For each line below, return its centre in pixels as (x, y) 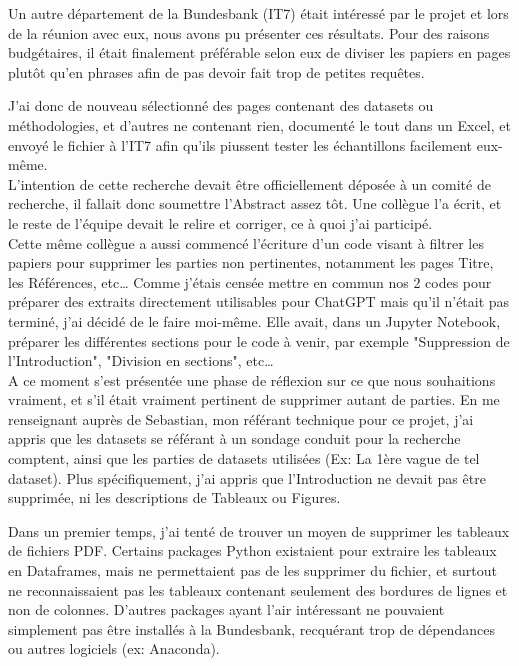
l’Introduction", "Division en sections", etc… (141, 360)
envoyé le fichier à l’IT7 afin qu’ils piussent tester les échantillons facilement (240, 144)
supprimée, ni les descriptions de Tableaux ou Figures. (174, 497)
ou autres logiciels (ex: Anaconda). (114, 648)
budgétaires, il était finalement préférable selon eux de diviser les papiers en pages (259, 52)
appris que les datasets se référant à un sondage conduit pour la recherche (234, 438)
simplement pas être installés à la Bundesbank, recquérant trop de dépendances (251, 628)
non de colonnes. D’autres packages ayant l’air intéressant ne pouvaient (226, 609)
